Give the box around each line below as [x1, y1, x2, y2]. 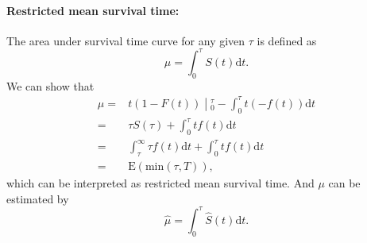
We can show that [6, 77, 95, 94]
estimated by [6, 190, 69, 206]
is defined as [257, 32, 317, 48]
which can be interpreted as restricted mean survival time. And [6, 175, 315, 191]
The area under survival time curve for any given [6, 32, 245, 48]
